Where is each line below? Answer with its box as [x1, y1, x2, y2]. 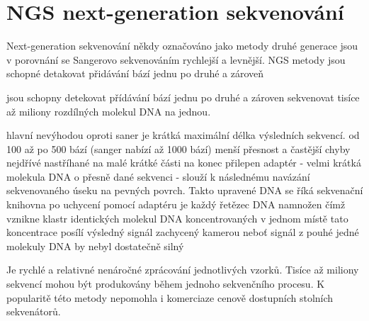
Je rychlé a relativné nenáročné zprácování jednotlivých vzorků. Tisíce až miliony [6, 262, 359, 277]
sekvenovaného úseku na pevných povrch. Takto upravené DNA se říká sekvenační [6, 183, 363, 198]
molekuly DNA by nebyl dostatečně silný [6, 238, 184, 253]
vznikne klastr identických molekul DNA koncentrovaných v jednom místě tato [6, 210, 348, 225]
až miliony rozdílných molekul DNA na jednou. [6, 103, 211, 118]
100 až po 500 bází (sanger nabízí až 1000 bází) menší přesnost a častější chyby [6, 141, 351, 156]
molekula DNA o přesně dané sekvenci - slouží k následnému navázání [6, 169, 310, 184]
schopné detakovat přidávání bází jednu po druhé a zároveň [6, 66, 264, 81]
